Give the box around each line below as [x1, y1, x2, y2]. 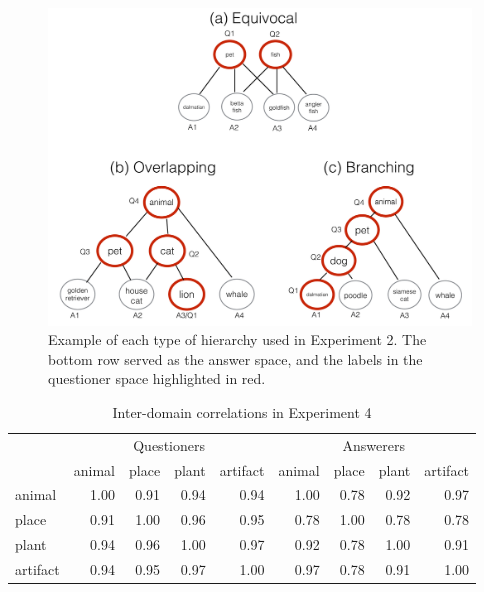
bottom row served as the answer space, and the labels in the [48, 348, 423, 369]
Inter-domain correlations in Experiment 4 [112, 401, 372, 422]
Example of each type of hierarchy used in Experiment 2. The [48, 329, 427, 350]
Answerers [342, 434, 405, 455]
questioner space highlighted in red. [48, 368, 266, 389]
